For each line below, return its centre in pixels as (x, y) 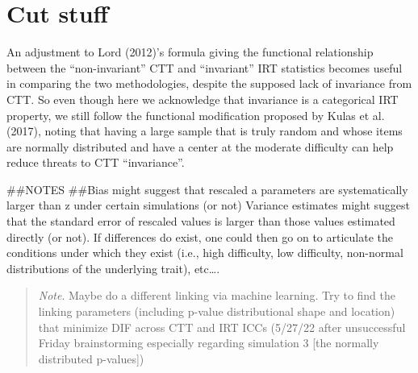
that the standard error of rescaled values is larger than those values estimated (201, 221)
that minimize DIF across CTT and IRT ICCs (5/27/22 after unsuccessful (222, 327)
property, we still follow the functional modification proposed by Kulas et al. (196, 115)
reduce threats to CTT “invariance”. (96, 162)
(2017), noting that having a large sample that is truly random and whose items (205, 131)
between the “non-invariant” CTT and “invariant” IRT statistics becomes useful (205, 67)
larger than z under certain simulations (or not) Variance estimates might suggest (209, 205)
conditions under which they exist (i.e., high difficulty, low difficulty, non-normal (205, 253)
